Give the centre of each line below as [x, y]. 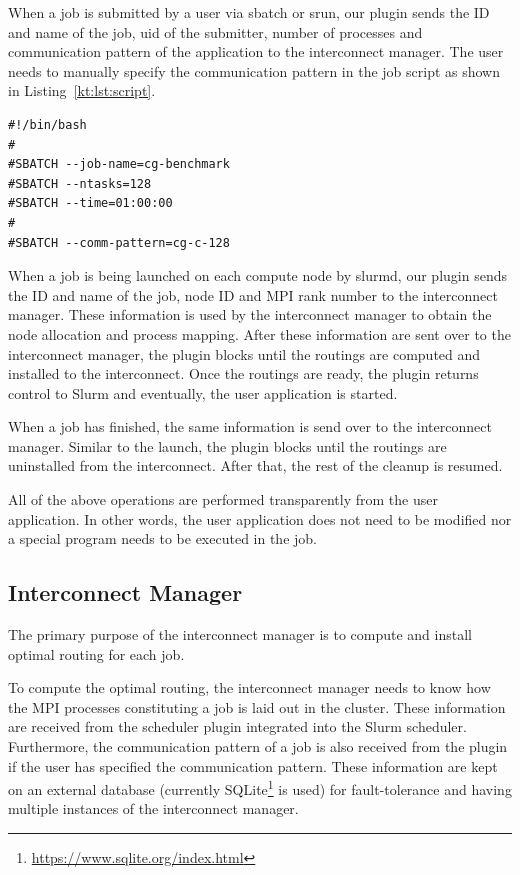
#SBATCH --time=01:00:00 [90, 203]
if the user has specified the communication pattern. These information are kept [253, 765]
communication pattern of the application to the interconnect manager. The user [256, 51]
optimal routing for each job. [96, 653]
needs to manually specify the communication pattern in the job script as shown [254, 70]
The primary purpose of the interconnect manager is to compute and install [240, 634]
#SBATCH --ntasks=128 [80, 183]
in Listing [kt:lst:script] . [82, 90]
